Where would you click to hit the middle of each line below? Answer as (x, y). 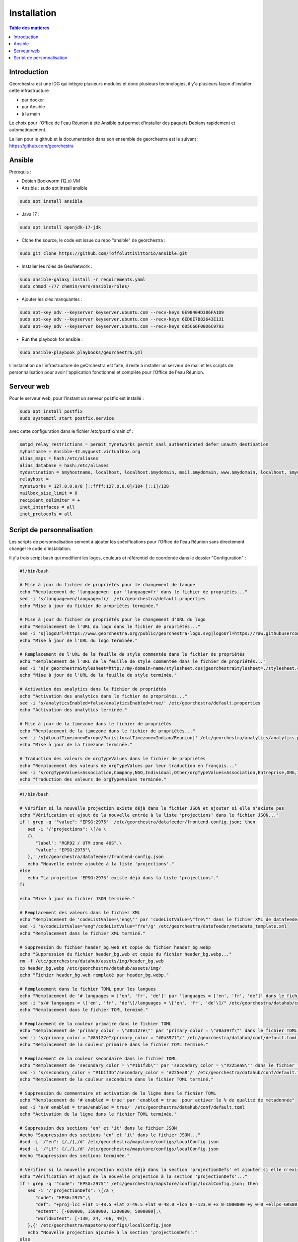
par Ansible (33, 107)
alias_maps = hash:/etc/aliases (59, 459)
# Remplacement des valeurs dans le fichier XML (80, 912)
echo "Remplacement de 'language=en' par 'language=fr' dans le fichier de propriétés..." (134, 592)
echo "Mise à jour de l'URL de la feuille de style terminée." (98, 675)
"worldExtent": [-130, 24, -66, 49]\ (81, 1218)
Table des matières (29, 28)
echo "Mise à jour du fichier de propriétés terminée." (89, 606)
